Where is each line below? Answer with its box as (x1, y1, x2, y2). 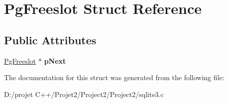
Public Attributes (4, 32, 97, 47)
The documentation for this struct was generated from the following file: (4, 72, 225, 83)
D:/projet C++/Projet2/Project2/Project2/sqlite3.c (4, 89, 164, 99)
